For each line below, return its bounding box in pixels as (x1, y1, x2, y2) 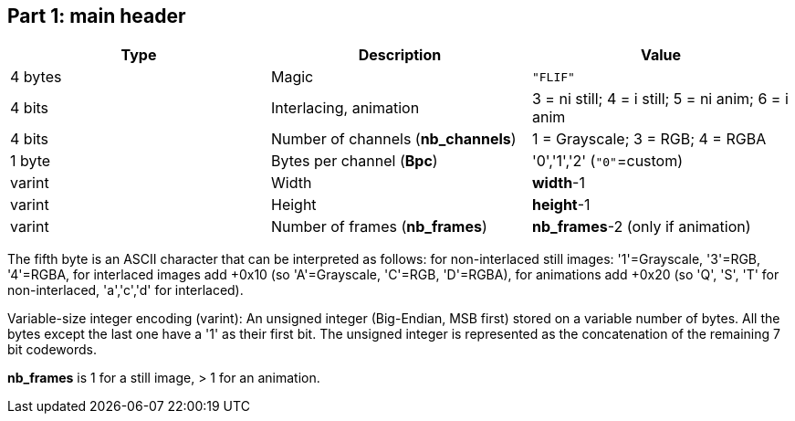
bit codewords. (7, 342, 97, 358)
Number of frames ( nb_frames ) (270, 217, 487, 237)
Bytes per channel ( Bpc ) (270, 152, 438, 171)
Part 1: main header (7, 5, 186, 27)
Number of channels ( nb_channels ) (270, 130, 517, 149)
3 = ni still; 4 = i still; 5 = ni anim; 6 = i (531, 89, 789, 109)
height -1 (531, 195, 591, 215)
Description (358, 46, 442, 65)
